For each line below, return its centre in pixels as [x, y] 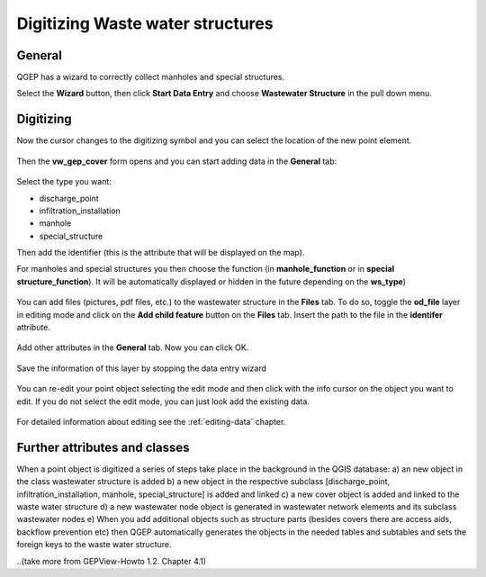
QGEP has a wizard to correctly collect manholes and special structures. [151, 77]
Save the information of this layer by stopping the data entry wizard [142, 368]
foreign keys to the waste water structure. [94, 545]
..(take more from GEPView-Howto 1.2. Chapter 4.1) [112, 561]
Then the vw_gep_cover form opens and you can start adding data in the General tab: [177, 161]
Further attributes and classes [103, 447]
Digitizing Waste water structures [145, 23]
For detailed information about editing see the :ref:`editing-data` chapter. [151, 422]
